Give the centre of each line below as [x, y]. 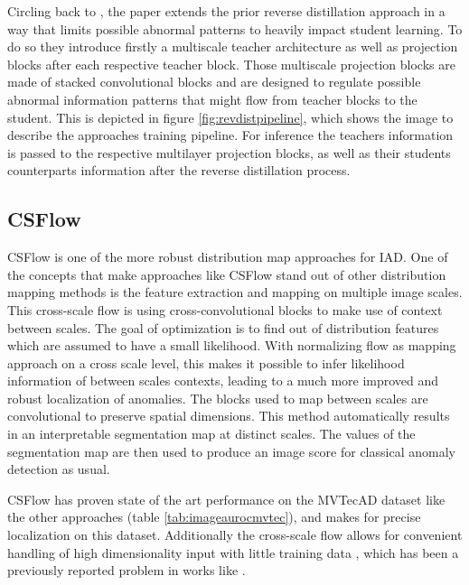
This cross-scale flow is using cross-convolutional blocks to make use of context [225, 309]
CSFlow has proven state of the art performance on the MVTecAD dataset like [226, 499]
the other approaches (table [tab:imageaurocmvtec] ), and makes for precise [214, 517]
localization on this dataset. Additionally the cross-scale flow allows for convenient [235, 535]
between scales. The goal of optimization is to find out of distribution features [223, 327]
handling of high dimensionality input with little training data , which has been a [233, 552]
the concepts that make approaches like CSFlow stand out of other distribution [227, 274]
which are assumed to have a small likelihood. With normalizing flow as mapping [232, 345]
